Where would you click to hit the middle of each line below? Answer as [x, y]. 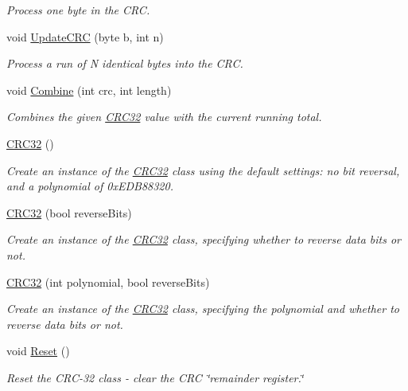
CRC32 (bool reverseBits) [69, 212]
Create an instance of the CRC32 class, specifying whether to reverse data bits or [204, 239]
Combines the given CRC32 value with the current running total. [164, 117]
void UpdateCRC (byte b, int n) [85, 36]
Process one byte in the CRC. [78, 10]
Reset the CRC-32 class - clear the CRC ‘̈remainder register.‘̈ [155, 377]
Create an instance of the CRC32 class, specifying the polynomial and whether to [203, 309]
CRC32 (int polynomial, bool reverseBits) [108, 282]
